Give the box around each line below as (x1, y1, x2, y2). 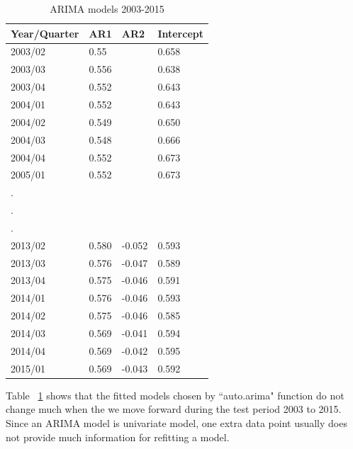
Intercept (157, 25, 203, 40)
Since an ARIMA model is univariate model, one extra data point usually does (6, 415, 347, 430)
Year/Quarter (11, 25, 79, 40)
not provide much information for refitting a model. (6, 429, 230, 444)
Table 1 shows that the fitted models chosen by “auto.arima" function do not (6, 387, 344, 402)
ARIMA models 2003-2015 (50, 1, 164, 16)
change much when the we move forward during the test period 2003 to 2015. (6, 402, 342, 416)
